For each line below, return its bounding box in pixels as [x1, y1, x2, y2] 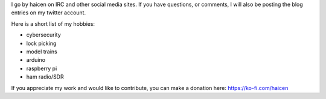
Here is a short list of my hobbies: [11, 20, 95, 27]
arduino [26, 56, 45, 64]
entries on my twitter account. [11, 9, 86, 16]
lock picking [26, 40, 57, 47]
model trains [26, 48, 57, 55]
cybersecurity [26, 31, 62, 38]
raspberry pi [26, 65, 57, 72]
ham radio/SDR [26, 73, 64, 80]
